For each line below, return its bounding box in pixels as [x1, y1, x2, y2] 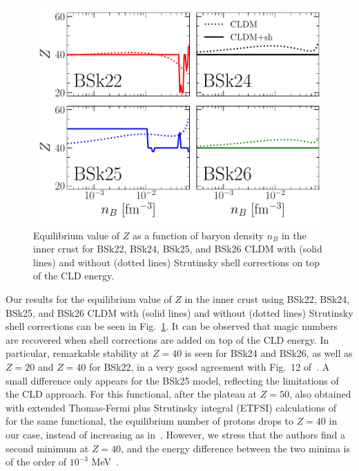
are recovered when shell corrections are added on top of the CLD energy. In [6, 332, 329, 347]
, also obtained [289, 387, 351, 401]
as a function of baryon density [132, 228, 264, 242]
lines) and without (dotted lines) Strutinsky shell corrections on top [33, 255, 320, 269]
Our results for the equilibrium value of [6, 291, 172, 306]
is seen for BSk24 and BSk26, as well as [184, 346, 353, 360]
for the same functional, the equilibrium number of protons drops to [6, 414, 293, 428]
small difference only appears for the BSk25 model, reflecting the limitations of [6, 373, 339, 387]
